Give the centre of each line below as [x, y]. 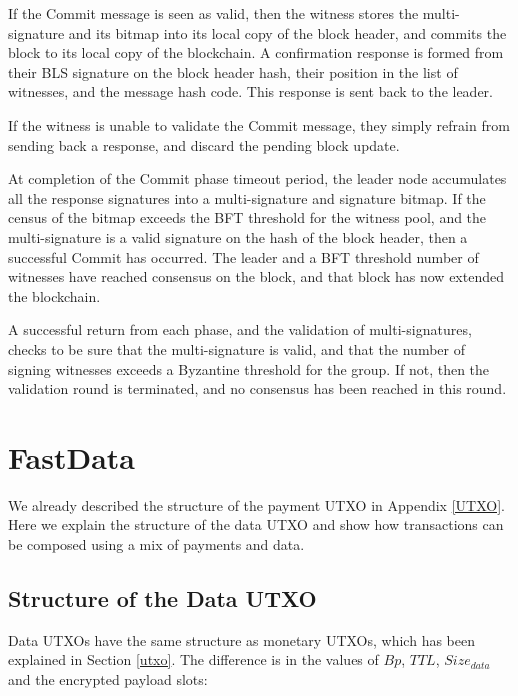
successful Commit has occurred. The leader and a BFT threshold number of [243, 256]
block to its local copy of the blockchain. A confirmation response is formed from [256, 52]
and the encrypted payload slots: [108, 678]
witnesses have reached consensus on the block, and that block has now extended [256, 276]
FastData [71, 456]
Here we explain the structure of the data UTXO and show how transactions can [256, 524]
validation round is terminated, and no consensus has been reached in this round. [257, 388]
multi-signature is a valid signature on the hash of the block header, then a [238, 236]
